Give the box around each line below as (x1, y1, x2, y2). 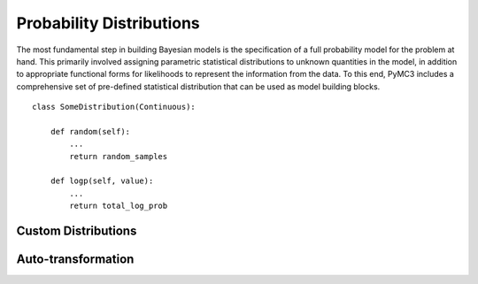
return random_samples (69, 151, 168, 161)
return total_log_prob (69, 201, 168, 211)
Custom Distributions (16, 224, 137, 239)
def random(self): (50, 127, 131, 136)
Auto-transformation (16, 252, 135, 267)
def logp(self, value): (50, 176, 154, 186)
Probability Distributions (16, 13, 201, 33)
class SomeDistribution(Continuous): (32, 102, 197, 112)
